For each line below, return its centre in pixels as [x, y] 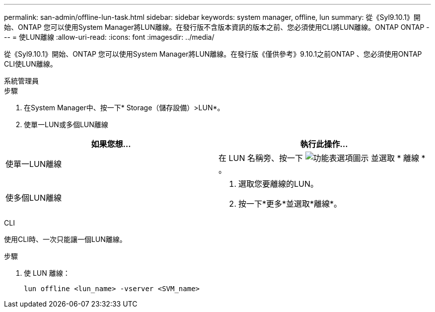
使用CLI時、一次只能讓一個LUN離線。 [65, 239]
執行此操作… [324, 144]
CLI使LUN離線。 [31, 64]
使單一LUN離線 [34, 164]
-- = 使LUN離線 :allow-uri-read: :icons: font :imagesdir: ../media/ [109, 37]
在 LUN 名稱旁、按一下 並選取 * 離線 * [322, 158]
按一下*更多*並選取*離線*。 [290, 204]
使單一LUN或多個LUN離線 [66, 124]
